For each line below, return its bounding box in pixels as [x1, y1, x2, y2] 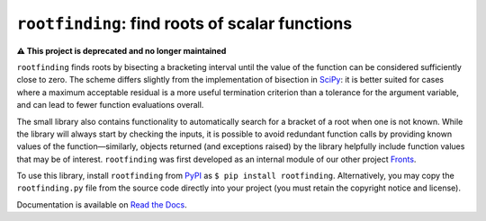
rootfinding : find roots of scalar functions [16, 13, 353, 33]
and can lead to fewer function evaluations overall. [16, 100, 204, 110]
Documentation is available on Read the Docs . [16, 199, 188, 210]
